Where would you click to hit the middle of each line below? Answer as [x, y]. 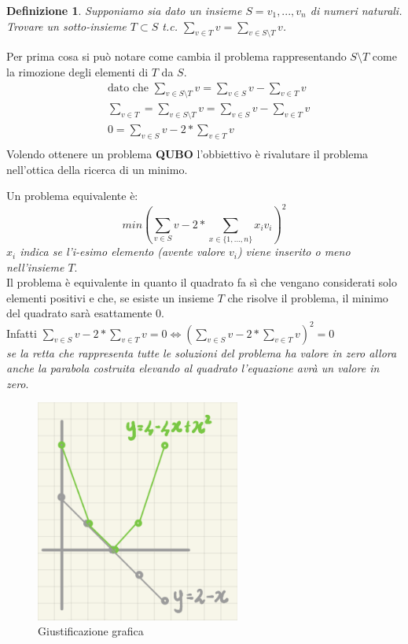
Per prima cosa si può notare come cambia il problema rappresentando [176, 56]
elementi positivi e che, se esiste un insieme [110, 297]
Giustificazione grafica [91, 631]
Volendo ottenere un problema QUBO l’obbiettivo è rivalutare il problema [187, 154]
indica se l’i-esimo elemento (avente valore [122, 252]
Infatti [22, 333]
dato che [128, 88]
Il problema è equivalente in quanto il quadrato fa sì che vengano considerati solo [202, 282]
